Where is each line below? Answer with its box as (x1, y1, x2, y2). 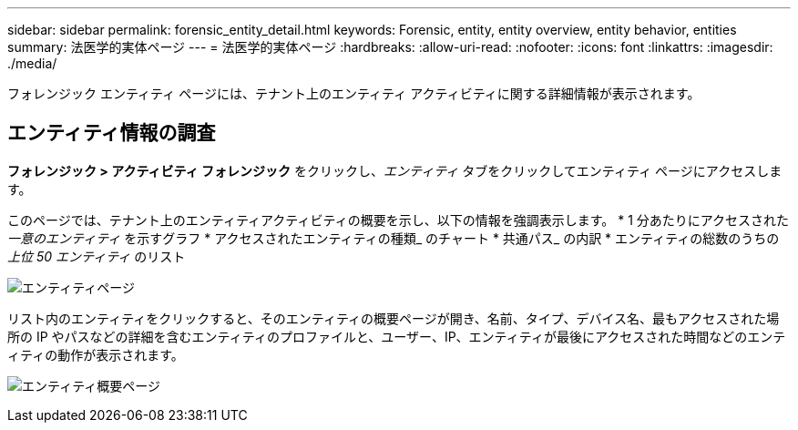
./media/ (7, 56, 57, 71)
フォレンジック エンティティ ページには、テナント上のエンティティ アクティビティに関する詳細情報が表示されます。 (7, 86, 701, 101)
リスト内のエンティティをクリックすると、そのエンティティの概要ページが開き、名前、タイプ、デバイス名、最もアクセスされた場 (7, 310, 780, 326)
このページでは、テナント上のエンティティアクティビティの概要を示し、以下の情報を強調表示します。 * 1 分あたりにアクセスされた (7, 211, 790, 228)
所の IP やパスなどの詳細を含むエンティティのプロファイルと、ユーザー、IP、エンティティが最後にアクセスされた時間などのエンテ (7, 328, 786, 344)
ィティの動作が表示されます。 (7, 346, 184, 363)
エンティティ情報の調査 (7, 121, 216, 145)
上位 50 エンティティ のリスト (7, 248, 186, 264)
